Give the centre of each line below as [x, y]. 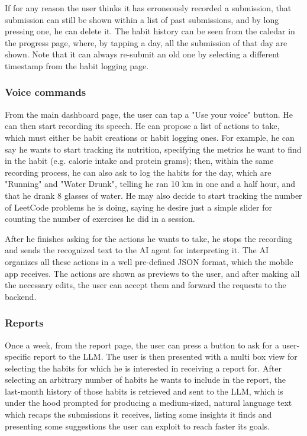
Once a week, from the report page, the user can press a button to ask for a [142, 345]
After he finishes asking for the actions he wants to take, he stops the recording [148, 238]
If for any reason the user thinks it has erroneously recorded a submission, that [148, 8]
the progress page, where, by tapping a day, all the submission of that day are [146, 42]
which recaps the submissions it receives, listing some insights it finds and [138, 414]
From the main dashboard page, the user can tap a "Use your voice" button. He [149, 114]
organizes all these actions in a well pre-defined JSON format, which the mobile [149, 261]
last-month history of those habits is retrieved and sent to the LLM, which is [144, 391]
